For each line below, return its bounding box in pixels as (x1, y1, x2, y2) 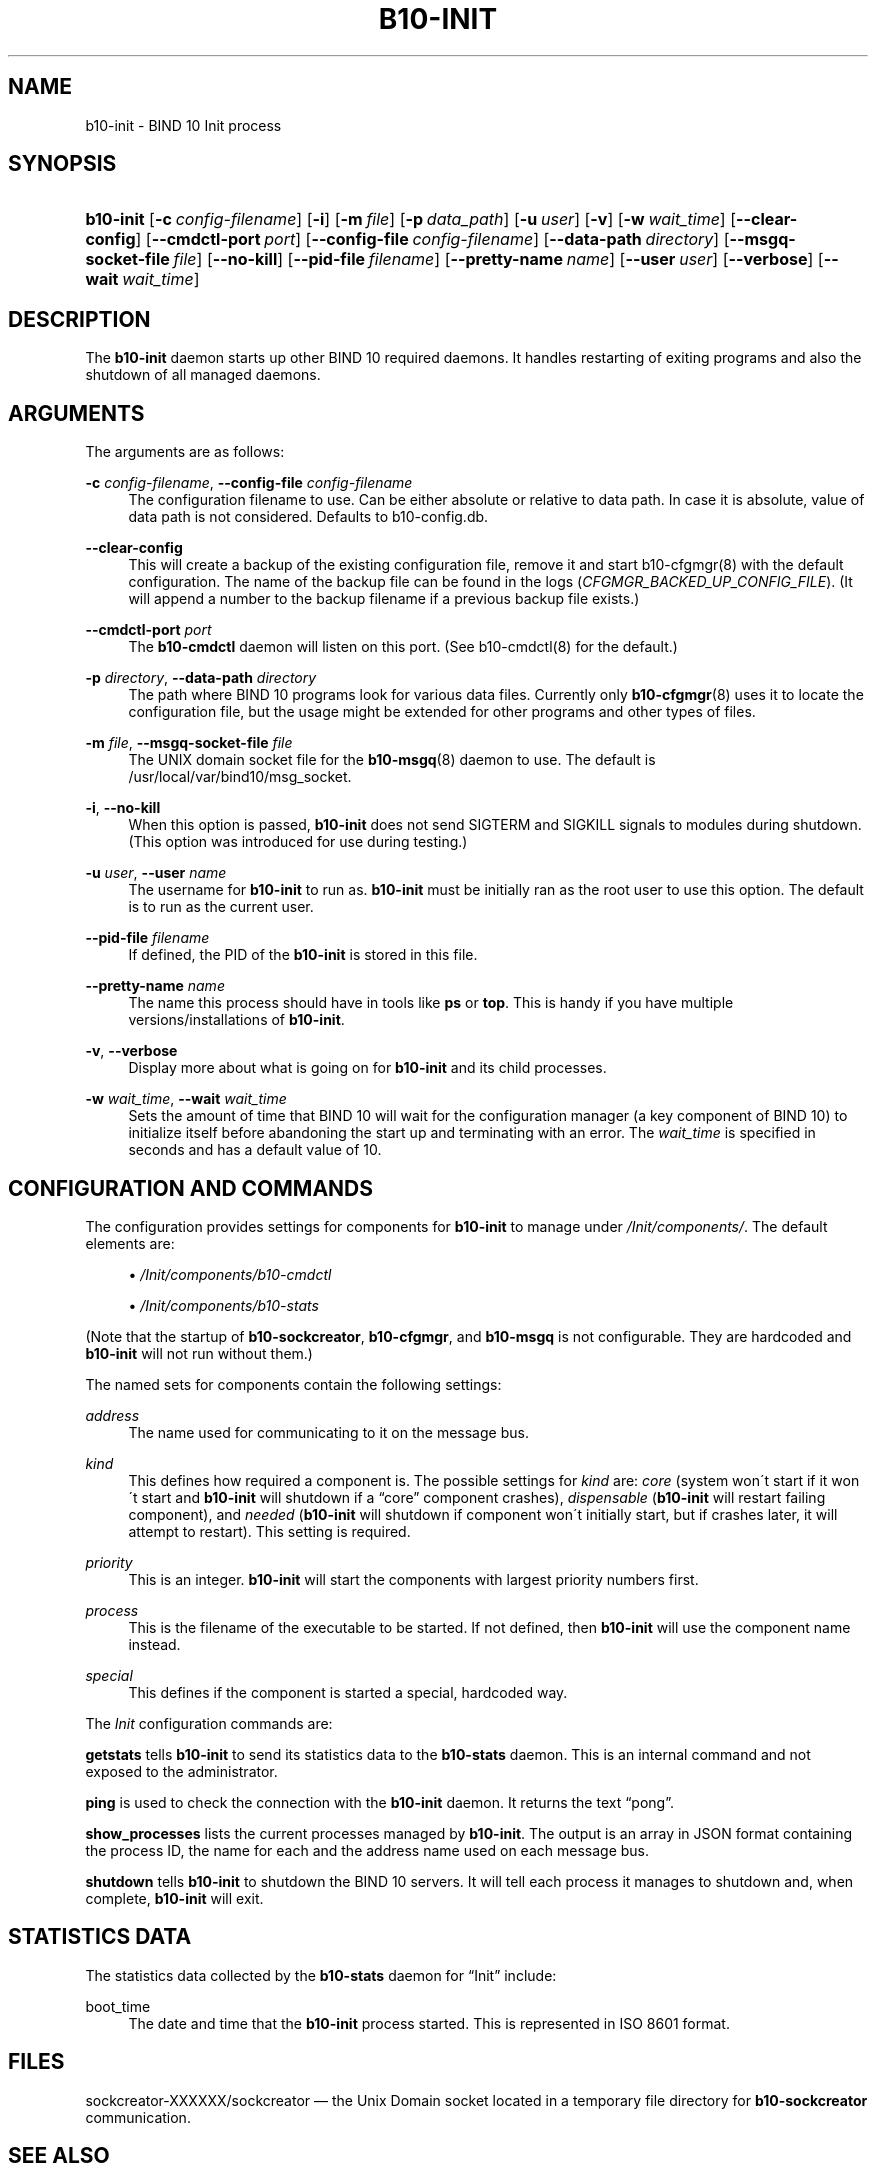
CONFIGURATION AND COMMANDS (8, 1175, 374, 1201)
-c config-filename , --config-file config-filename (85, 474, 413, 492)
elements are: (85, 1234, 175, 1252)
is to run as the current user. (128, 898, 314, 916)
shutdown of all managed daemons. (85, 366, 321, 384)
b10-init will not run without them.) (85, 1344, 313, 1362)
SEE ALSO (8, 2143, 110, 2169)
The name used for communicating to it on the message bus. (128, 1423, 529, 1441)
